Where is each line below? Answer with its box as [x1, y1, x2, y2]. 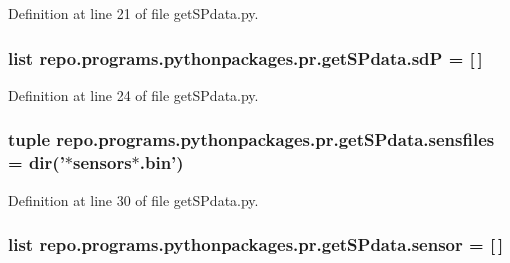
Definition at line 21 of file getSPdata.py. [8, 3, 259, 23]
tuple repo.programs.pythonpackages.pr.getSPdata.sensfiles [8, 127, 495, 152]
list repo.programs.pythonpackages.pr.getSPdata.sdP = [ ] [8, 45, 483, 70]
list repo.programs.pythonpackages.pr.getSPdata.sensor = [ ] [8, 232, 504, 257]
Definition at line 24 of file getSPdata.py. [8, 84, 259, 105]
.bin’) [139, 150, 184, 175]
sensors [73, 150, 132, 175]
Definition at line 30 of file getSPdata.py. [8, 189, 259, 210]
